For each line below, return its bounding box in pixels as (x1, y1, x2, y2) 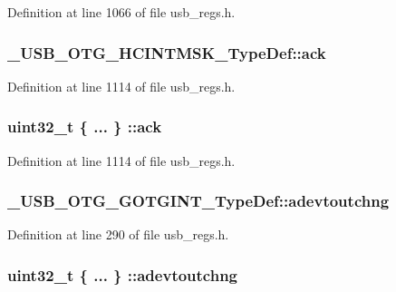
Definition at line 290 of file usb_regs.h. (7, 225, 229, 244)
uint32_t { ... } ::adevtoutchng (7, 263, 238, 286)
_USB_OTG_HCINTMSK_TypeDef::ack (7, 41, 326, 63)
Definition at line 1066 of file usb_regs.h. (7, 3, 236, 21)
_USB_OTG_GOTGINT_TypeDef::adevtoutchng (7, 190, 390, 212)
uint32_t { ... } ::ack (7, 115, 162, 138)
